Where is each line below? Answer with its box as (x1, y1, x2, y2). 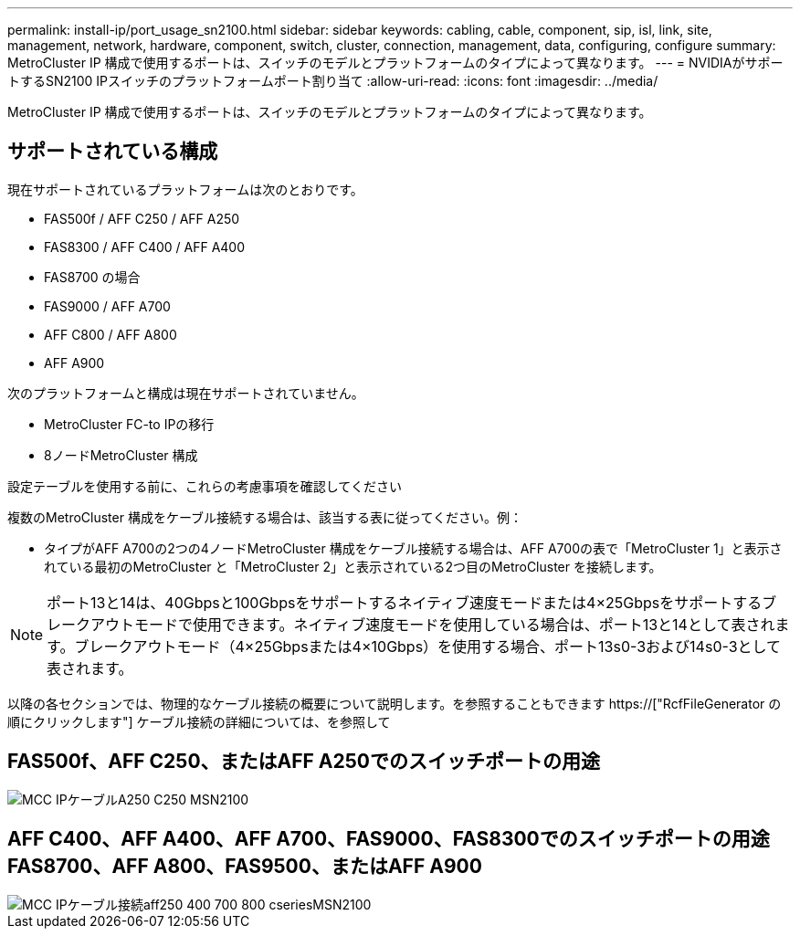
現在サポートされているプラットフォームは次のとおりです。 (7, 181, 363, 197)
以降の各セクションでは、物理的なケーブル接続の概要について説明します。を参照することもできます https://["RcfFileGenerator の (7, 695, 782, 711)
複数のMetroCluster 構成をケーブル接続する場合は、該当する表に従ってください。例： (7, 509, 522, 525)
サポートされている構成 (7, 140, 218, 163)
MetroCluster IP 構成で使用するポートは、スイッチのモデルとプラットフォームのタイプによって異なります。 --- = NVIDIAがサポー (7, 55, 784, 70)
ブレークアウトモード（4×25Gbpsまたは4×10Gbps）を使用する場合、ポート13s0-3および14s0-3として (74, 636, 782, 656)
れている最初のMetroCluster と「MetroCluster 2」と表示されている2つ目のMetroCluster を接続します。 (44, 558, 662, 574)
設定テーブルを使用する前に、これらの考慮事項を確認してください (7, 478, 402, 494)
